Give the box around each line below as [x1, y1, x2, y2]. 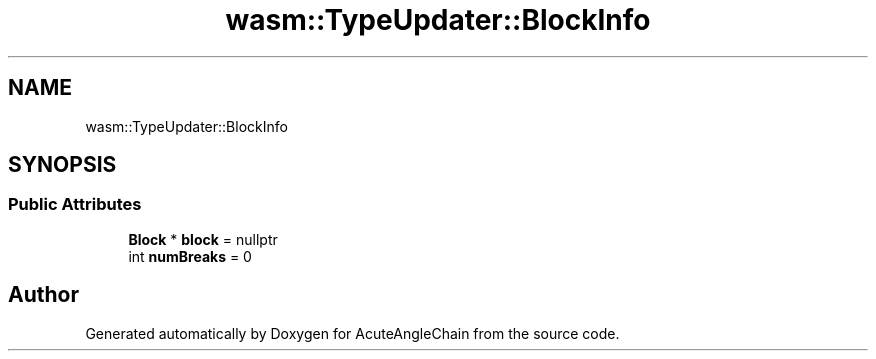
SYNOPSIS [8, 152, 117, 178]
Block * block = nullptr [128, 230, 278, 248]
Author [8, 282, 79, 308]
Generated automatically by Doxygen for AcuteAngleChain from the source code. [85, 324, 620, 342]
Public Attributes [8, 194, 142, 215]
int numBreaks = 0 [128, 247, 252, 265]
